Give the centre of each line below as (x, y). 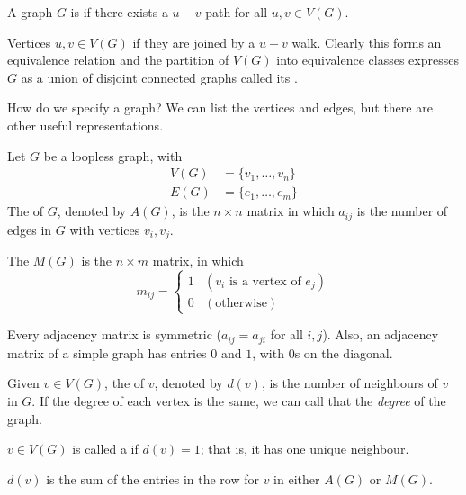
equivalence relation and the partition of (118, 60)
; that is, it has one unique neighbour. (305, 449)
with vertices (105, 229)
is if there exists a (119, 12)
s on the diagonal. (344, 352)
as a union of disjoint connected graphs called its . (159, 77)
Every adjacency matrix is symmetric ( (115, 334)
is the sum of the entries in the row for (152, 478)
